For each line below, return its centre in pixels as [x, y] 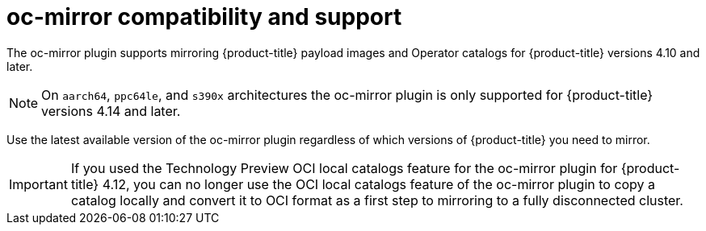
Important [38, 184]
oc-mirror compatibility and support [204, 17]
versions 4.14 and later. [111, 111]
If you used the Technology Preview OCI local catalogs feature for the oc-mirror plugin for [344, 168]
